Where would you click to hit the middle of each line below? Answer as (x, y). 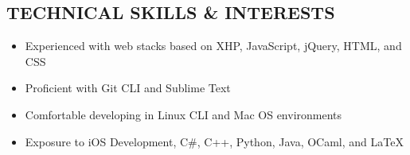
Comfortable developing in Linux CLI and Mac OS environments (184, 114)
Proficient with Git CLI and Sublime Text (128, 88)
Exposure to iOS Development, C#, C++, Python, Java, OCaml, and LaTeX (214, 141)
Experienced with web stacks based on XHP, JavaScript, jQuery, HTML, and (213, 46)
